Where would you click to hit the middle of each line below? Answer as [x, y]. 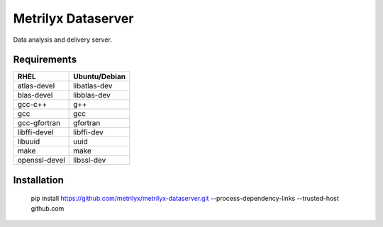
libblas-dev [92, 95]
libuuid [29, 141]
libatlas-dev [93, 86]
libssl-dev [90, 161]
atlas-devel [36, 86]
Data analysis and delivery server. [63, 40]
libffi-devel [35, 132]
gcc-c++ [32, 105]
